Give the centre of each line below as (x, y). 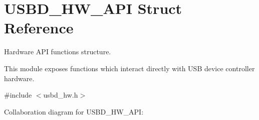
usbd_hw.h (61, 95)
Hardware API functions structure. (58, 52)
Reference (39, 28)
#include (18, 95)
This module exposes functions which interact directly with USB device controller (129, 68)
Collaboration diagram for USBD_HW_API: (74, 111)
